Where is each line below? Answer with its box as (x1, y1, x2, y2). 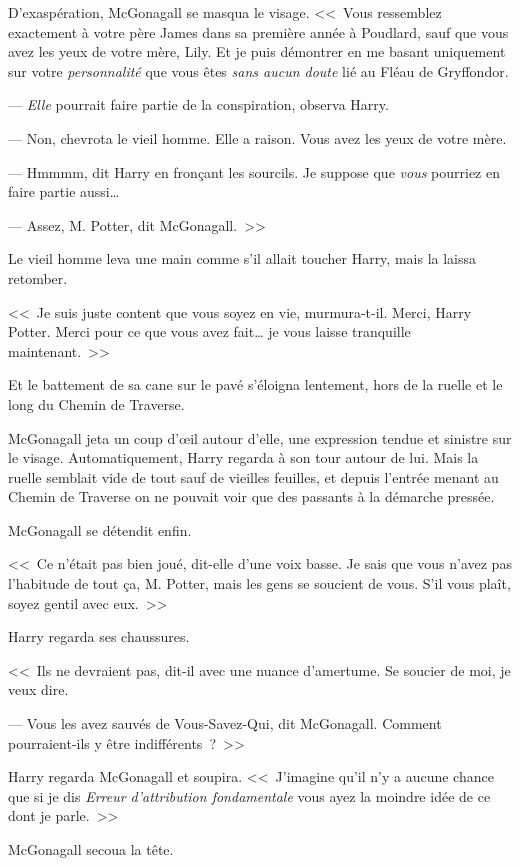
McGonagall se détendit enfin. (8, 519, 192, 540)
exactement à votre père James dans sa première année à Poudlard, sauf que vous (8, 21, 509, 42)
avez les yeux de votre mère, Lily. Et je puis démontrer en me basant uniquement (8, 41, 506, 62)
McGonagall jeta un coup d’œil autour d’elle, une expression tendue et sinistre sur (8, 427, 512, 448)
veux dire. (8, 679, 69, 700)
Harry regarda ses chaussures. (8, 626, 190, 647)
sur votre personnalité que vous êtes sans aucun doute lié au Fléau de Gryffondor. (8, 60, 509, 81)
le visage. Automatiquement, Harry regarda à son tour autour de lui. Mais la (8, 447, 479, 468)
